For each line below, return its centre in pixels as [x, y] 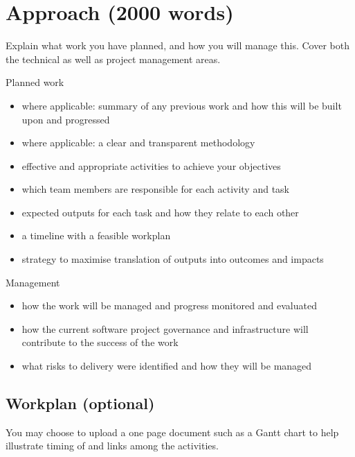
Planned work [35, 82]
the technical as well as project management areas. [113, 59]
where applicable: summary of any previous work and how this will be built [182, 105]
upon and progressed [66, 119]
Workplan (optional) [80, 403]
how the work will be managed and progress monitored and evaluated [169, 305]
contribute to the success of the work [100, 342]
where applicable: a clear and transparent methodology [138, 143]
